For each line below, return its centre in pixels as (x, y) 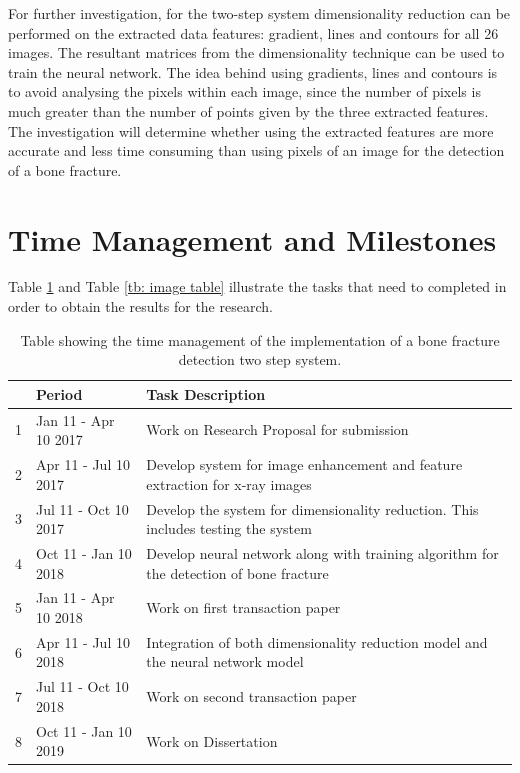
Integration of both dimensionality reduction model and (317, 641)
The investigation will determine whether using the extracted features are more (251, 130)
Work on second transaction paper (251, 696)
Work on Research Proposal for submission (277, 429)
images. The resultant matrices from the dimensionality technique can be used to (256, 52)
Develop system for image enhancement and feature (304, 464)
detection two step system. (260, 359)
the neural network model (225, 661)
